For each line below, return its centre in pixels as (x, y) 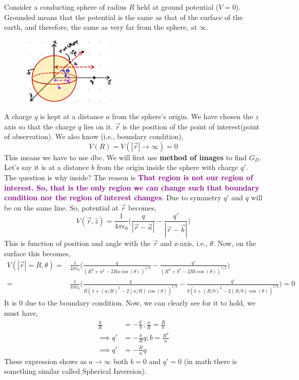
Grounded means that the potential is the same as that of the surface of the (124, 17)
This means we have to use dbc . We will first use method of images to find (126, 157)
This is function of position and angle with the (77, 243)
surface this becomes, (37, 253)
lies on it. (98, 126)
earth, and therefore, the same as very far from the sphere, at (101, 27)
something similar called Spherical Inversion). (76, 371)
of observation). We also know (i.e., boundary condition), (94, 136)
